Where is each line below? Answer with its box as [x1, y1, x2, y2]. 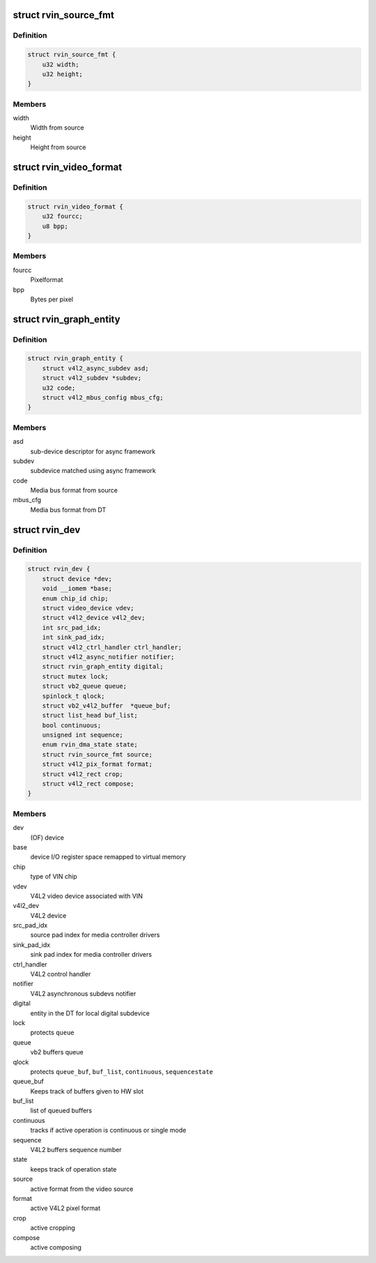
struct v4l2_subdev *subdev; [42, 374, 142, 382]
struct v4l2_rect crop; [42, 770, 123, 778]
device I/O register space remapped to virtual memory [30, 853, 186, 861]
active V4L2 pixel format [30, 1204, 101, 1213]
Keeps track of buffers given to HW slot [30, 1087, 144, 1095]
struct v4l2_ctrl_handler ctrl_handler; [42, 643, 182, 651]
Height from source [30, 143, 86, 151]
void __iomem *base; [42, 584, 113, 593]
